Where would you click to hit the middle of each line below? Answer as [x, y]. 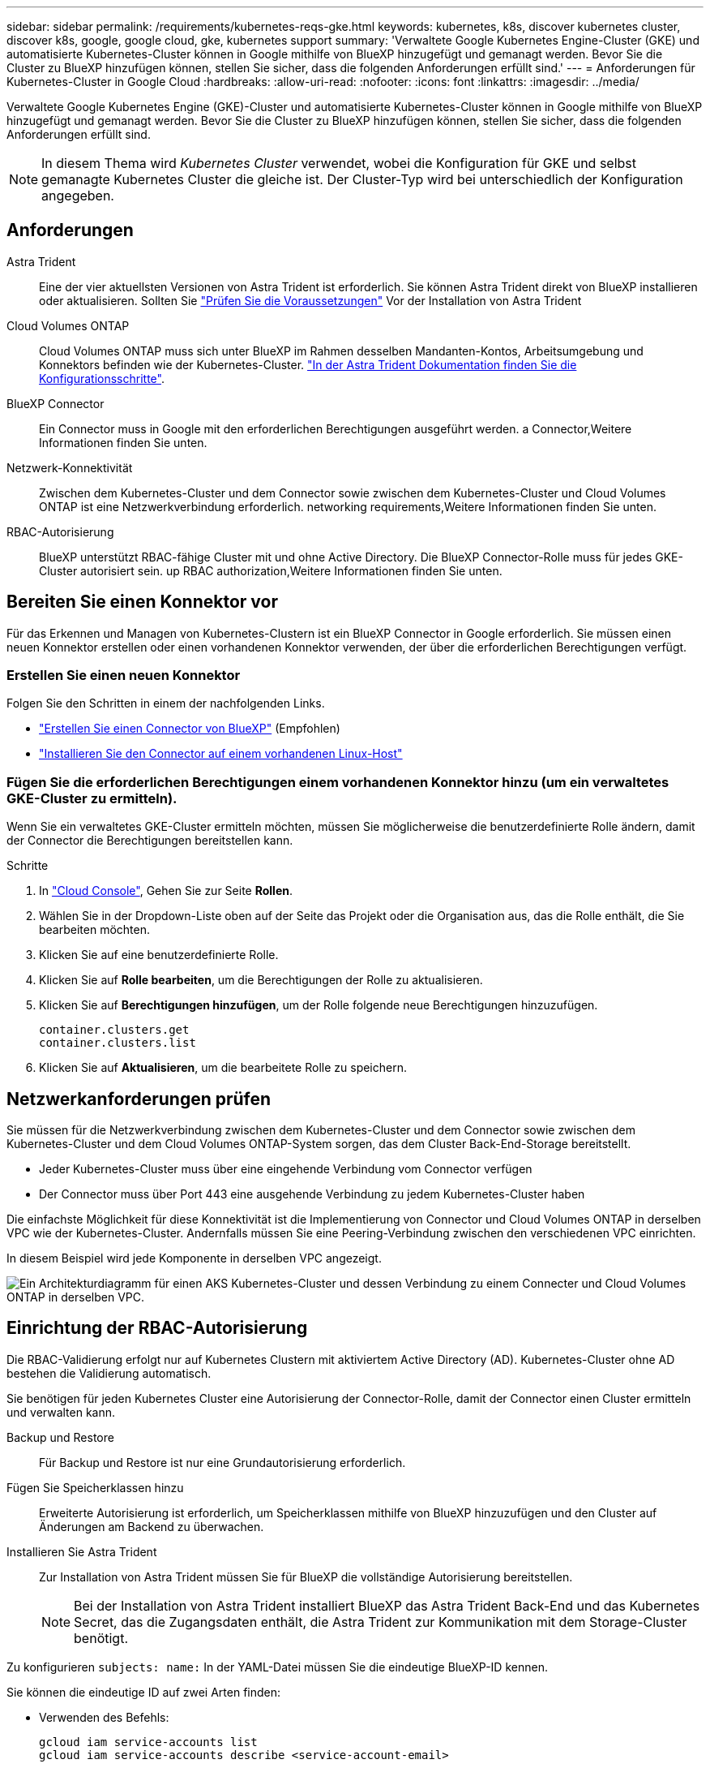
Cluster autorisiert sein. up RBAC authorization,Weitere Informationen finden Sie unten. [271, 570]
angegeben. [78, 196]
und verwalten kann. [61, 1412]
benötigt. [101, 1638]
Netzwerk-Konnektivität [70, 467]
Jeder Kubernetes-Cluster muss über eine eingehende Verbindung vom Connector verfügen [286, 1169]
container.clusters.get [114, 1030]
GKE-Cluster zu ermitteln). [92, 798]
